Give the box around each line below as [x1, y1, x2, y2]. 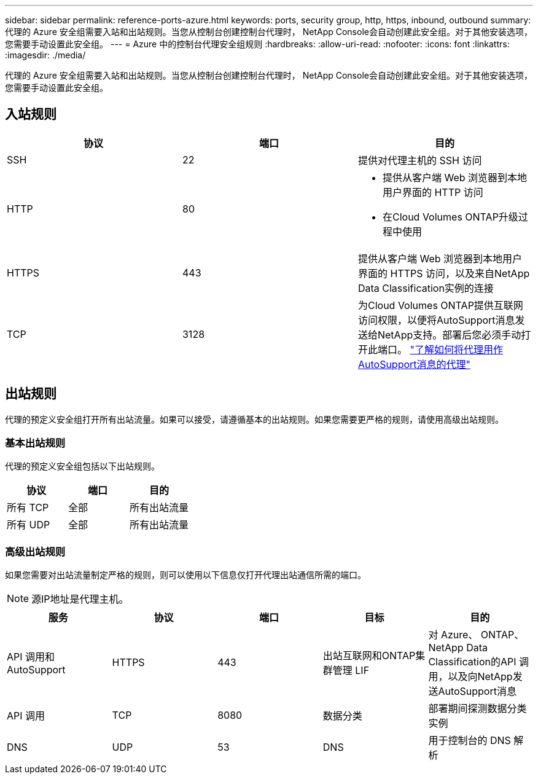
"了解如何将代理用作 [410, 343, 503, 356]
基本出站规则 [5, 437, 66, 450]
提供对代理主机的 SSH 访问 [357, 154, 482, 166]
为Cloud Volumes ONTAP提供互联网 [357, 299, 523, 311]
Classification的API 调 [428, 656, 529, 668]
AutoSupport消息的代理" [357, 358, 471, 370]
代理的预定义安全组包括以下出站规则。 [5, 461, 160, 472]
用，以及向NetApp [428, 670, 513, 683]
